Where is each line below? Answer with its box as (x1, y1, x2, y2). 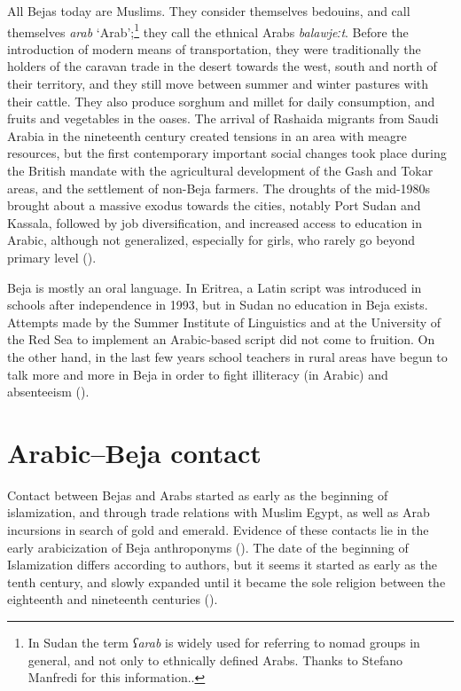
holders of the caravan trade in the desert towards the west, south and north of (7, 57, 437, 75)
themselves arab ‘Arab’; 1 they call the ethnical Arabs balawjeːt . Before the (7, 20, 409, 41)
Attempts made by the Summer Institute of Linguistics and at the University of (7, 312, 441, 331)
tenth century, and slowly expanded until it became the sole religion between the (7, 572, 446, 591)
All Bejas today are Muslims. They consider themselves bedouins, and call (7, 2, 410, 20)
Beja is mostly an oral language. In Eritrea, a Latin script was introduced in (7, 278, 422, 296)
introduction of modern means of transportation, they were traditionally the (7, 39, 421, 58)
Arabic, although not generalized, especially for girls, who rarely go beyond (7, 231, 416, 249)
